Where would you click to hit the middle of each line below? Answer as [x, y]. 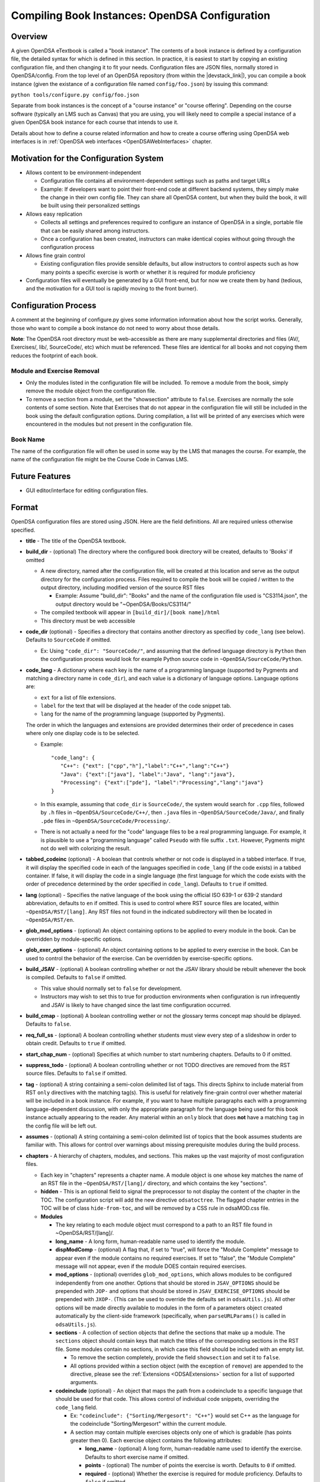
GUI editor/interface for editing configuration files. [87, 491]
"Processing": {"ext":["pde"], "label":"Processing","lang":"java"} [162, 783]
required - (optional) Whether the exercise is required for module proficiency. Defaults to [193, 1474]
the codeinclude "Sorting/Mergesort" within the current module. [148, 1424]
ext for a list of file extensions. [79, 697]
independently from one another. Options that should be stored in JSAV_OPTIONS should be [167, 1283]
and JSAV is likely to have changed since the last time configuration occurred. [136, 1005]
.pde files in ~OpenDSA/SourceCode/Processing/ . [106, 820]
